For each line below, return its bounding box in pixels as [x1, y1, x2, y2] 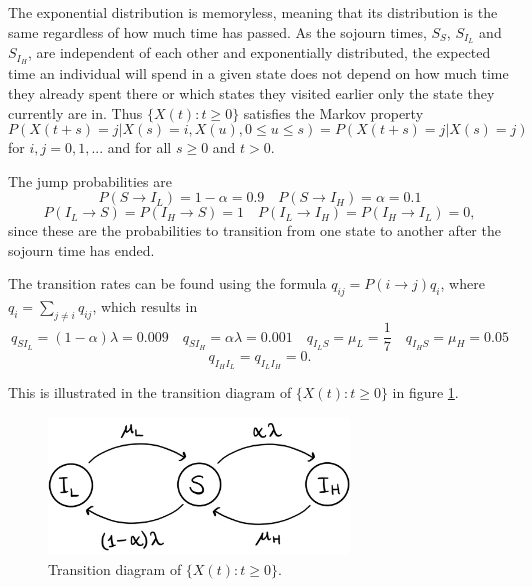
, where [440, 273, 485, 294]
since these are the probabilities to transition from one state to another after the [8, 220, 501, 241]
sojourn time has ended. [8, 239, 155, 260]
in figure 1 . [392, 382, 459, 403]
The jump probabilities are [8, 170, 172, 191]
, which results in [92, 296, 198, 317]
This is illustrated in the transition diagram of [8, 382, 292, 403]
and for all [107, 137, 172, 158]
